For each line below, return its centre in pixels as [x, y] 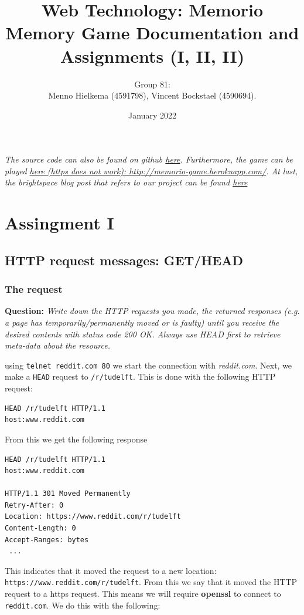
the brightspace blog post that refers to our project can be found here [126, 182]
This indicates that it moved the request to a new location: [111, 570]
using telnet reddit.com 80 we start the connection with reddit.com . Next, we [148, 365]
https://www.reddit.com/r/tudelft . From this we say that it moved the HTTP [151, 582]
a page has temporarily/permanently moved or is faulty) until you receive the [142, 322]
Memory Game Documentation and [152, 33]
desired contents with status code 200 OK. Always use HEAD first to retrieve [143, 334]
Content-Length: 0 [40, 528]
